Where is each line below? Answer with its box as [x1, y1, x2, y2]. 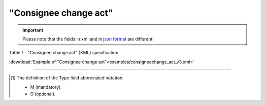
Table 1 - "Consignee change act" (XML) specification [9, 50, 119, 56]
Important [22, 27, 44, 33]
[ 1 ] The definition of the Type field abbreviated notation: [10, 75, 124, 81]
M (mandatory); [30, 84, 62, 90]
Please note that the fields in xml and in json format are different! [22, 36, 154, 42]
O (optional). [30, 91, 56, 97]
